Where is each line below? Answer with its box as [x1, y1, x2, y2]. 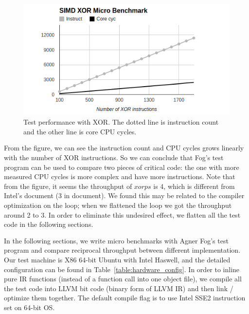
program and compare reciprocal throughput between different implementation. [4, 245, 241, 255]
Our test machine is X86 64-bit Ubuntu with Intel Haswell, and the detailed [4, 254, 231, 264]
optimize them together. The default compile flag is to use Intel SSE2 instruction [4, 293, 246, 303]
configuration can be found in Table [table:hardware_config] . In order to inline [4, 264, 240, 274]
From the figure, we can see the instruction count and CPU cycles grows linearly [4, 143, 244, 153]
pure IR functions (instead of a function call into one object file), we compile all [4, 274, 242, 284]
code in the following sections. [4, 219, 93, 229]
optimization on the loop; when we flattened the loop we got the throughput [4, 200, 232, 210]
